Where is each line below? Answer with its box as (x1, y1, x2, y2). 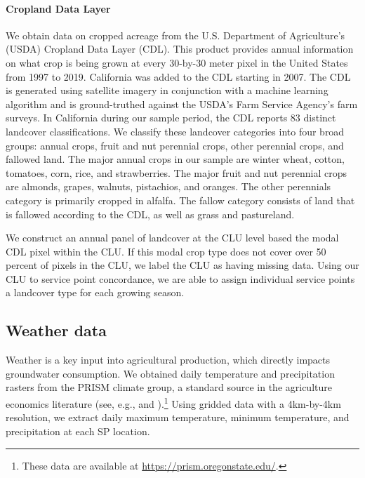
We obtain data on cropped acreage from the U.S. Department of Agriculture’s (6, 27, 345, 42)
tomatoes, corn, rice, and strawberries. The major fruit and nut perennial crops (6, 165, 347, 180)
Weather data (6, 319, 107, 341)
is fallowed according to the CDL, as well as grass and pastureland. (6, 206, 295, 221)
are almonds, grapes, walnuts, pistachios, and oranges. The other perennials (6, 179, 331, 194)
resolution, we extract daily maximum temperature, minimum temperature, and (6, 410, 350, 425)
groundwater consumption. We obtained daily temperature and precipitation (6, 366, 335, 380)
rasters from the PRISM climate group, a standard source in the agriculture (6, 380, 332, 394)
